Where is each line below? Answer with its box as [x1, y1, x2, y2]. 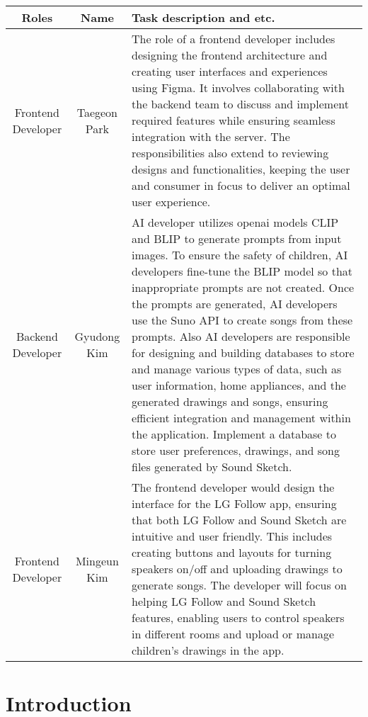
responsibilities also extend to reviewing [132, 145, 329, 161]
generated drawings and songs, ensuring [132, 393, 328, 410]
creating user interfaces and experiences [132, 63, 328, 79]
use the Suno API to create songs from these [132, 312, 353, 328]
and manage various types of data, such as [132, 361, 342, 377]
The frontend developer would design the [132, 479, 335, 495]
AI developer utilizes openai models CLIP [132, 214, 339, 230]
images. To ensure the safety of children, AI [132, 247, 348, 263]
